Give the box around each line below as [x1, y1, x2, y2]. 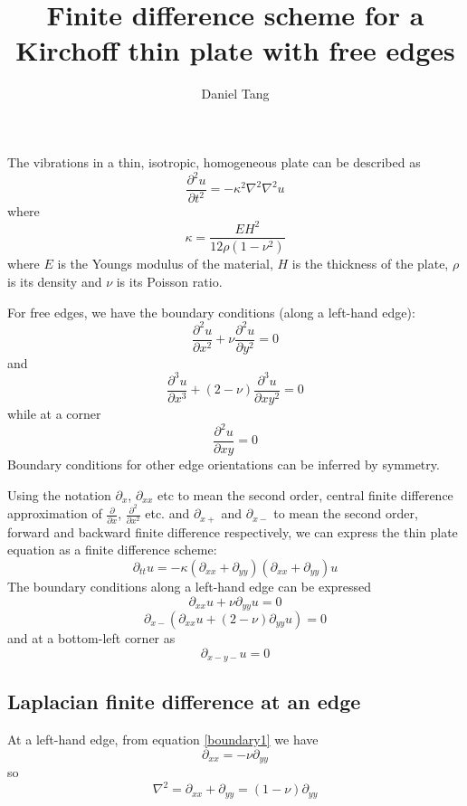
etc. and [145, 504, 190, 523]
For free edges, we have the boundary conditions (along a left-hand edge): [7, 302, 415, 321]
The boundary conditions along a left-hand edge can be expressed [7, 576, 372, 595]
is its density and [7, 272, 102, 290]
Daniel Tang [201, 84, 270, 103]
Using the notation [7, 485, 111, 504]
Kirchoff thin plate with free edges [15, 32, 455, 69]
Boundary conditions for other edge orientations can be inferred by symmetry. [7, 455, 440, 474]
